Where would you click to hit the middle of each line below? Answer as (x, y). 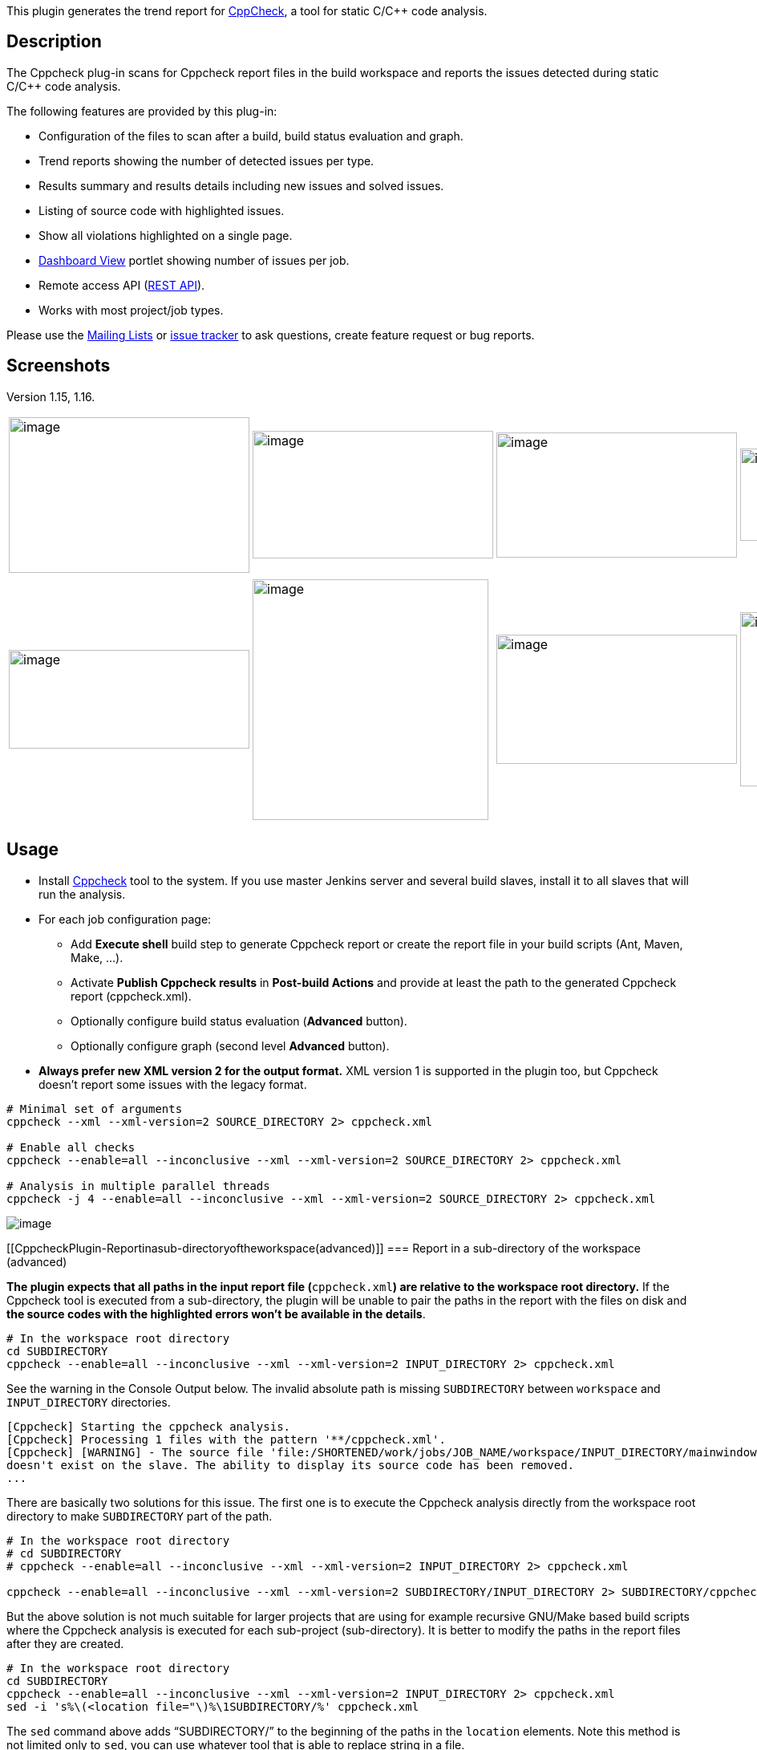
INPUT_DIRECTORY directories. (89, 1402)
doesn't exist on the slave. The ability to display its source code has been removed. (291, 1465)
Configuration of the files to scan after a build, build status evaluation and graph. (251, 136)
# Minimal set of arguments (95, 1108)
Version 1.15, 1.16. (51, 396)
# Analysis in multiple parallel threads (138, 1186)
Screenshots (59, 366)
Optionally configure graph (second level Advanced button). (230, 1046)
